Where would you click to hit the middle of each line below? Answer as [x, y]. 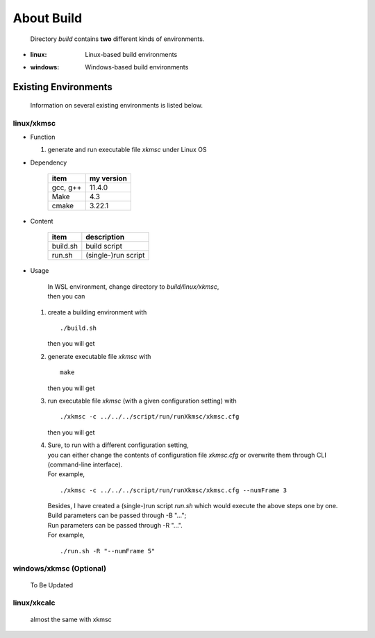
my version [108, 178]
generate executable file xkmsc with [99, 356]
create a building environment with [97, 312]
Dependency [49, 162]
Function [43, 137]
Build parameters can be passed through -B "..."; [117, 515]
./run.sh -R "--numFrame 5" [108, 551]
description [105, 237]
